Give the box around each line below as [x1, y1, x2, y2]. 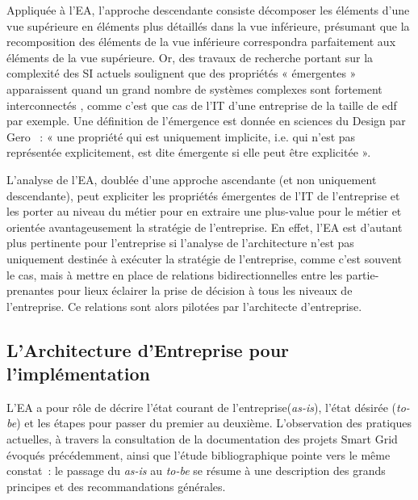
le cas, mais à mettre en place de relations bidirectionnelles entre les [6, 266, 343, 283]
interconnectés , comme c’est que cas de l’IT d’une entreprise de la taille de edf [6, 96, 397, 113]
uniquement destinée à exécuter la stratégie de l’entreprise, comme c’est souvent [6, 250, 403, 267]
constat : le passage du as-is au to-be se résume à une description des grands [6, 462, 386, 479]
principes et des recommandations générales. [6, 477, 226, 494]
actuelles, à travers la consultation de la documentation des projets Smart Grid [6, 431, 398, 447]
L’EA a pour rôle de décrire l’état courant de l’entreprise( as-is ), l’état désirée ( [6, 398, 397, 415]
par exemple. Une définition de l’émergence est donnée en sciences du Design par [6, 112, 406, 129]
